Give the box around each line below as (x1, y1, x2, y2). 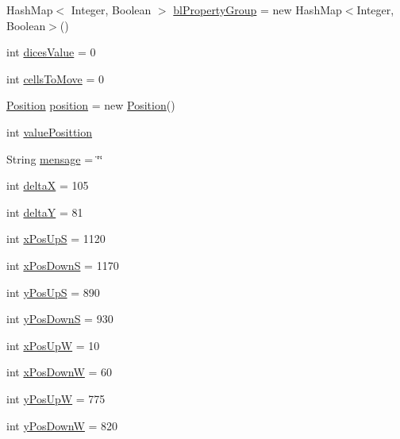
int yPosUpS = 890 (6, 283, 100, 300)
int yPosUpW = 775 (6, 390, 106, 406)
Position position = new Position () (6, 97, 175, 114)
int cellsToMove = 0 (6, 70, 104, 87)
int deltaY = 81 (6, 203, 83, 220)
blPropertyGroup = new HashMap (173, 2, 342, 17)
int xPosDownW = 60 (6, 364, 113, 380)
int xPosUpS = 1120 (6, 230, 106, 247)
